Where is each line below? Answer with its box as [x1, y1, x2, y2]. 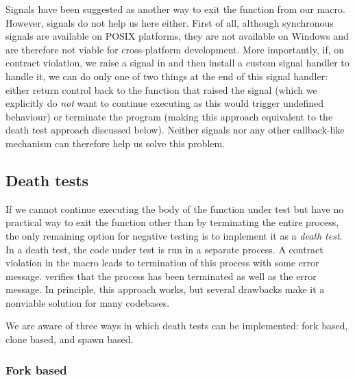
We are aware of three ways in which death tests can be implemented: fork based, [5, 318, 348, 333]
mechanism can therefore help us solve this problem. [5, 136, 225, 150]
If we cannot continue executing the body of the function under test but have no [5, 201, 344, 216]
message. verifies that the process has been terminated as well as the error [5, 268, 317, 283]
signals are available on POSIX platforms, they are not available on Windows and [5, 29, 349, 43]
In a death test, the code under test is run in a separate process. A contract [5, 242, 323, 256]
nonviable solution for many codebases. [5, 295, 170, 309]
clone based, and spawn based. [5, 332, 134, 346]
